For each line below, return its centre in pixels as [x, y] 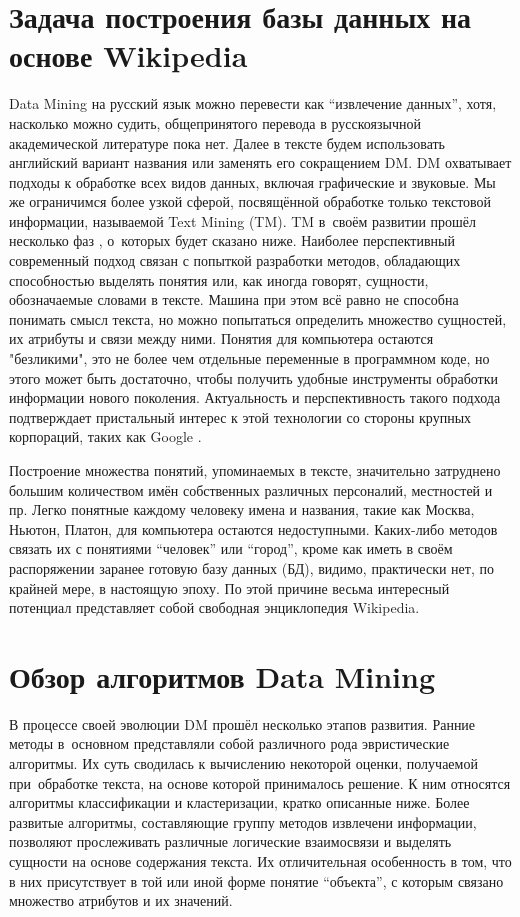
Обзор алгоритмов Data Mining [222, 675]
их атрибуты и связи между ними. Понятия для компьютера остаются [221, 338]
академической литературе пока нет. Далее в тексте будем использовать [227, 142]
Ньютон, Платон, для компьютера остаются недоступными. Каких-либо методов [253, 528]
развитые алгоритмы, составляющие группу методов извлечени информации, [243, 821]
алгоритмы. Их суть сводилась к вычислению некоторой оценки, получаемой [243, 763]
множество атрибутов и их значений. [121, 900]
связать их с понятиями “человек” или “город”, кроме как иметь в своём [231, 548]
